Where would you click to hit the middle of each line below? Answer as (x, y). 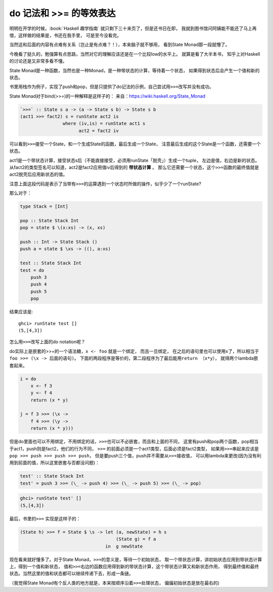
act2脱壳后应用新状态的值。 (38, 174)
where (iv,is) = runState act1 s (104, 124)
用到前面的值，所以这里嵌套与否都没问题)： (55, 463)
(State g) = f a (136, 539)
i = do (28, 379)
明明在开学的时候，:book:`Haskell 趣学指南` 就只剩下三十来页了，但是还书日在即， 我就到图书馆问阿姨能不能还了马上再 (133, 28)
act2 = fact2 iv (99, 131)
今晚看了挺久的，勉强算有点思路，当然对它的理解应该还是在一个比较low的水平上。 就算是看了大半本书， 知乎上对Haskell (135, 54)
